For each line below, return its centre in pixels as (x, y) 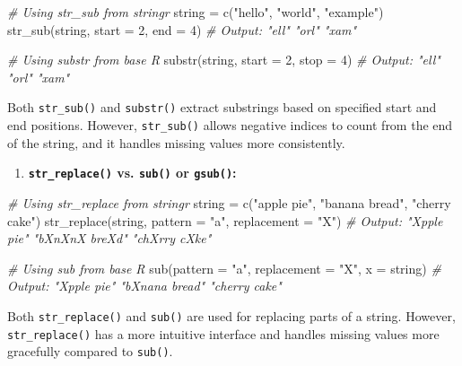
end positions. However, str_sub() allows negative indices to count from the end (230, 125)
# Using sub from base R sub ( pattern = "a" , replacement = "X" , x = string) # (224, 268)
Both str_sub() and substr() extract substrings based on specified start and (222, 107)
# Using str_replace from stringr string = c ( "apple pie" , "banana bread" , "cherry (229, 202)
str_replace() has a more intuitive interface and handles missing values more (223, 333)
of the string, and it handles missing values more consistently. (176, 142)
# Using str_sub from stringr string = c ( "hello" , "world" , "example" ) (196, 12)
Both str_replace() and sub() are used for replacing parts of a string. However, (231, 315)
